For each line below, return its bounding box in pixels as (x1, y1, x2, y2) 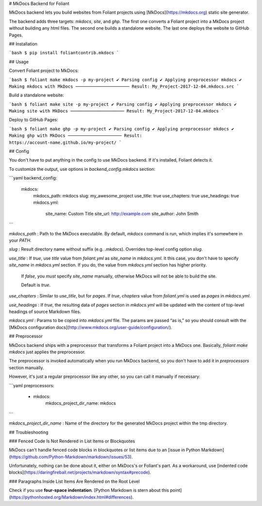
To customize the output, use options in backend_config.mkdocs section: (9, 166, 155, 172)
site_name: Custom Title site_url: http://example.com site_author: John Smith (45, 211, 199, 216)
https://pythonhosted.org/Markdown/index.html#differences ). (10, 494, 134, 500)
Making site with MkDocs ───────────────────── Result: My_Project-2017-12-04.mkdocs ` (9, 108, 224, 114)
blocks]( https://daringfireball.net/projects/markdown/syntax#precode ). (9, 470, 151, 475)
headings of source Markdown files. (9, 309, 81, 315)
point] (170, 488, 182, 493)
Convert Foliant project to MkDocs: (9, 68, 79, 74)
